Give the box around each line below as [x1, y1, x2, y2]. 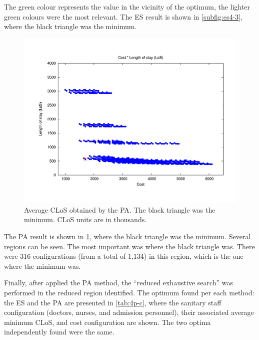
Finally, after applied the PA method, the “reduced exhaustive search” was [4, 277, 233, 288]
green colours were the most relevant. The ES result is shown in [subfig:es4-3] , [4, 11, 242, 22]
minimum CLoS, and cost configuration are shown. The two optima [4, 316, 211, 327]
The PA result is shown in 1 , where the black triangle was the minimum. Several [4, 231, 251, 242]
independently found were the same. [4, 326, 114, 337]
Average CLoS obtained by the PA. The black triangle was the [24, 204, 215, 215]
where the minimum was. [4, 260, 81, 271]
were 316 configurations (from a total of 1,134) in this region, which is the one [4, 251, 243, 261]
